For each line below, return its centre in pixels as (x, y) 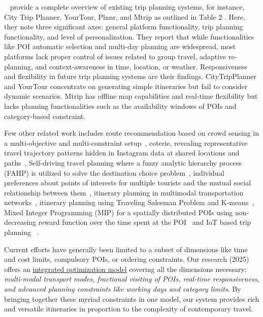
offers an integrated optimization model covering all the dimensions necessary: (125, 269)
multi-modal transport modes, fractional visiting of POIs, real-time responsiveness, (132, 279)
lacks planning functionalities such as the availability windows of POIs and (120, 106)
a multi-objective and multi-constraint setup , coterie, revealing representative (126, 143)
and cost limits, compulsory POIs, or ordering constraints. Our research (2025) (127, 259)
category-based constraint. (45, 116)
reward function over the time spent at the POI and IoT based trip (145, 222)
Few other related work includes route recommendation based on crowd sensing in (131, 133)
